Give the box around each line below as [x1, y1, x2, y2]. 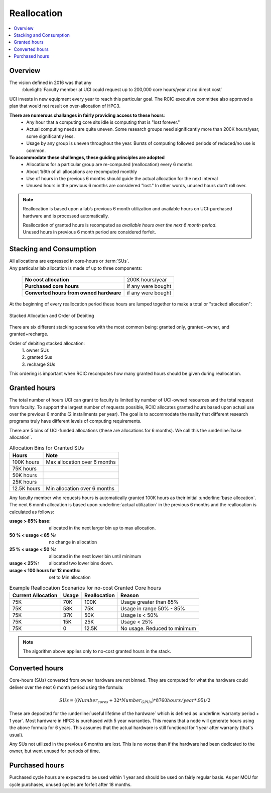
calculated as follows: [9, 509, 55, 515]
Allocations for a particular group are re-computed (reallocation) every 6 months [26, 162, 193, 168]
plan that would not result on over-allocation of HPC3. [9, 103, 120, 109]
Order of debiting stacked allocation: [9, 340, 85, 346]
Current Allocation [12, 592, 58, 599]
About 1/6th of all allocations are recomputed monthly [26, 169, 138, 175]
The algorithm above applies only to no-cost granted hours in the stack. [23, 648, 171, 654]
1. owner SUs [22, 347, 49, 353]
